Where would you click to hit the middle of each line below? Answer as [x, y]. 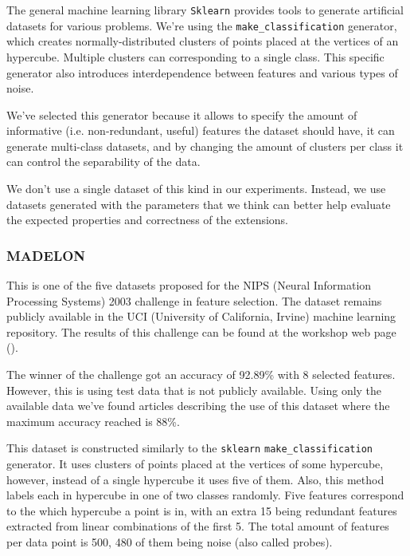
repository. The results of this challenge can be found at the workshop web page [201, 331]
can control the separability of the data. [103, 162]
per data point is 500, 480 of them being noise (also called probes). [170, 542]
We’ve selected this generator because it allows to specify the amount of [182, 114]
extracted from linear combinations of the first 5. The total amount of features [198, 526]
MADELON [46, 255]
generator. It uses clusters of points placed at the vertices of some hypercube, [195, 464]
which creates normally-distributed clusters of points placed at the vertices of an [203, 41]
